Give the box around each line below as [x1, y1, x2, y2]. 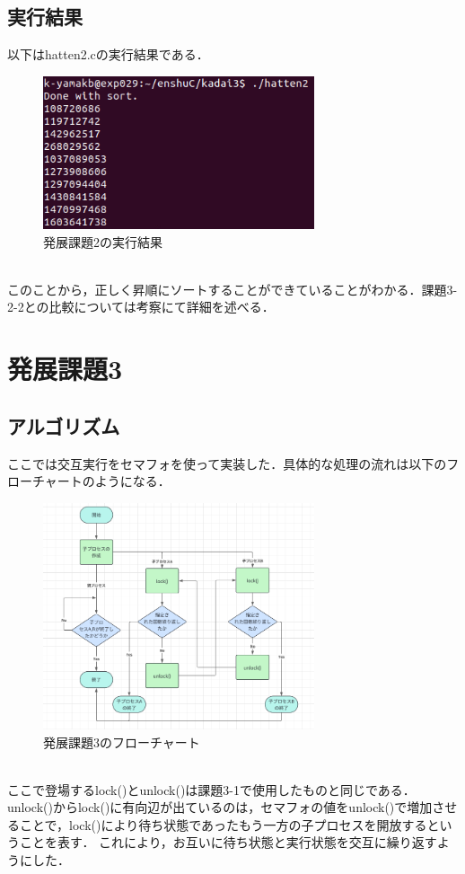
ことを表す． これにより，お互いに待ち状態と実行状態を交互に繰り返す [19, 833, 437, 852]
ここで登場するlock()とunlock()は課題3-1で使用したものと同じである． [7, 780, 416, 799]
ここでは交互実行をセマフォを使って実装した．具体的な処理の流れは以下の [7, 454, 447, 472]
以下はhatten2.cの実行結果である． [7, 45, 209, 64]
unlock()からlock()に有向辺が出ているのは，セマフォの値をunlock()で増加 [7, 798, 433, 817]
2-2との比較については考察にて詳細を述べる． [7, 297, 275, 316]
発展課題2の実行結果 [43, 232, 162, 251]
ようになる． [94, 472, 171, 490]
